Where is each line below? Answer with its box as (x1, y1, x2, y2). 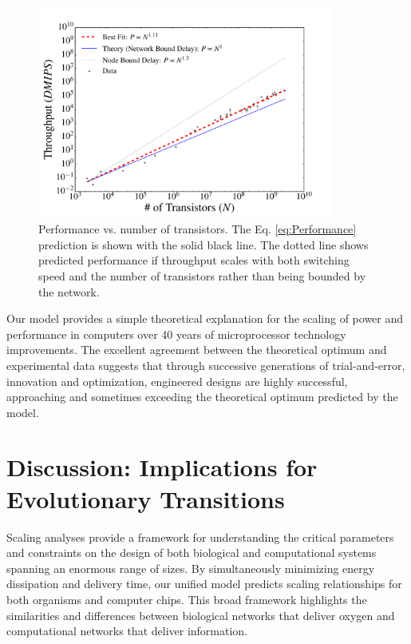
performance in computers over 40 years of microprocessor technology (6, 325, 346, 342)
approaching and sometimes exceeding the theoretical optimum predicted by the (6, 388, 398, 405)
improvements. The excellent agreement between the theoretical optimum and (6, 341, 387, 358)
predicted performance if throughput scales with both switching (38, 252, 350, 268)
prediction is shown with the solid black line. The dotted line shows (38, 236, 369, 252)
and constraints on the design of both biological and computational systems (6, 544, 377, 561)
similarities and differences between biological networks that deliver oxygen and (6, 606, 395, 623)
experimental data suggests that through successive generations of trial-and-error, (6, 356, 405, 373)
